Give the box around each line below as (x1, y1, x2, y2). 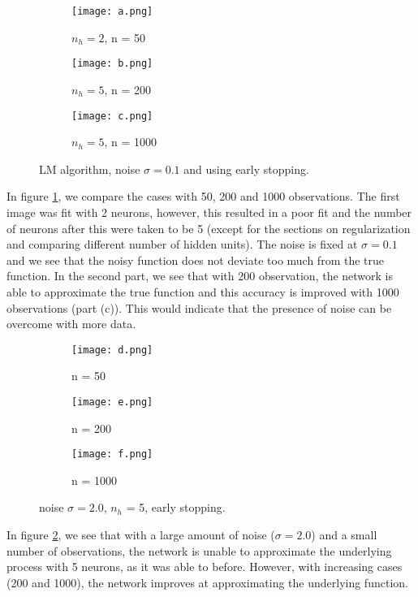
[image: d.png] (71, 344, 153, 356)
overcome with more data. (6, 315, 136, 332)
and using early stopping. (183, 160, 309, 177)
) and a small (311, 526, 377, 543)
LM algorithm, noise (39, 160, 140, 177)
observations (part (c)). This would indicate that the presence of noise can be (6, 299, 392, 316)
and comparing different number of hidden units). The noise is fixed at (6, 236, 358, 253)
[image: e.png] (71, 396, 153, 408)
